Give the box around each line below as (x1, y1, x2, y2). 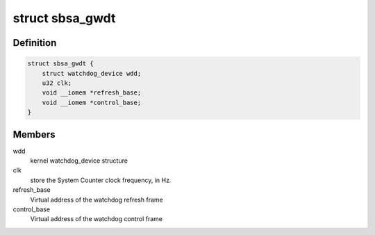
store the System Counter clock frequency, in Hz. (30, 176, 172, 184)
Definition (12, 37, 57, 49)
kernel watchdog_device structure (30, 156, 128, 165)
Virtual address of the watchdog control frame (30, 215, 163, 223)
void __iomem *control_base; (42, 98, 142, 106)
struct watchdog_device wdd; (42, 70, 142, 77)
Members (12, 129, 56, 140)
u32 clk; (42, 79, 72, 87)
